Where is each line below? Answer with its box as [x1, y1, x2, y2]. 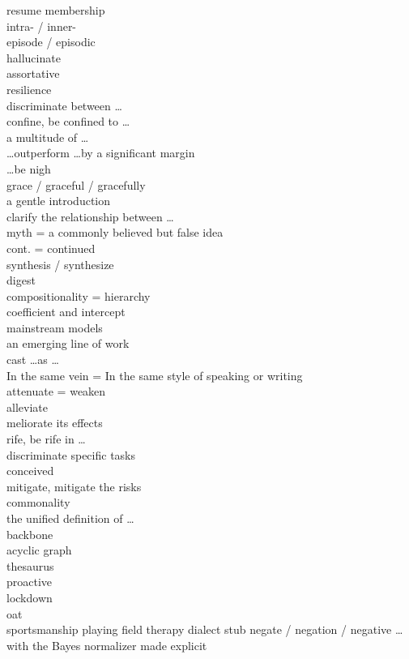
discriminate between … [6, 96, 122, 113]
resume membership [6, 2, 105, 18]
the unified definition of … [6, 510, 134, 526]
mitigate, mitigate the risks [6, 477, 142, 494]
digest [6, 272, 36, 289]
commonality [6, 494, 70, 511]
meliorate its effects [6, 414, 103, 431]
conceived [6, 462, 54, 479]
